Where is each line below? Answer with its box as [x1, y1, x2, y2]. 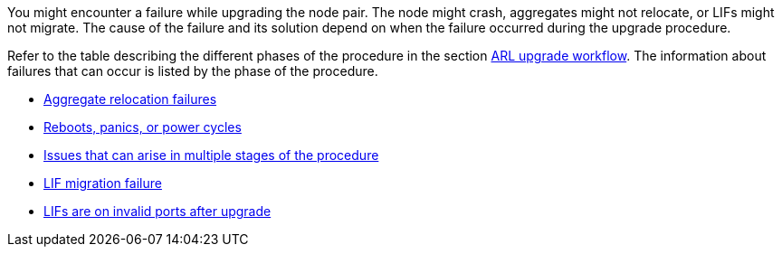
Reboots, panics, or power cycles [43, 119, 242, 135]
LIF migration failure [43, 175, 162, 191]
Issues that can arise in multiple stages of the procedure [43, 147, 379, 163]
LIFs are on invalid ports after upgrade [43, 203, 272, 219]
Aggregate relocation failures [43, 91, 217, 107]
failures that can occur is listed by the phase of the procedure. [7, 63, 378, 79]
